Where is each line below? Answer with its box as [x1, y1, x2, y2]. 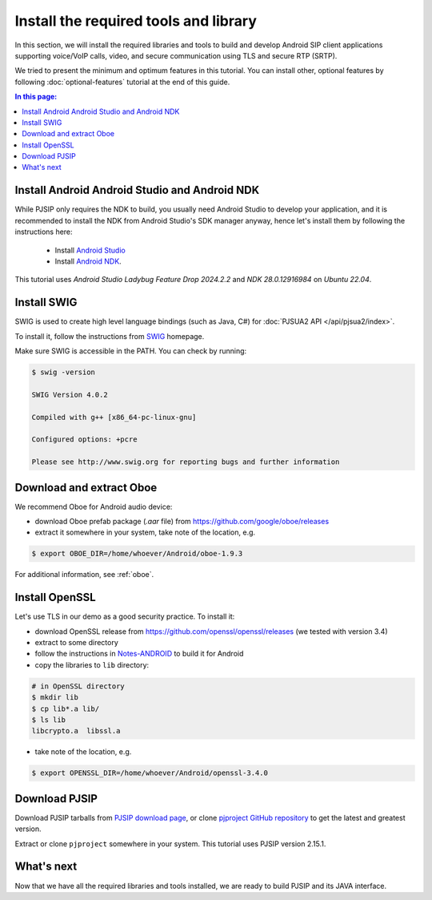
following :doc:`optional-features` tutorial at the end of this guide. [14, 77, 230, 87]
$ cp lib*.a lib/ [31, 704, 100, 713]
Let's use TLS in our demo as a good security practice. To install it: [14, 611, 235, 621]
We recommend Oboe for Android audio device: [14, 502, 173, 511]
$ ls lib [31, 715, 66, 724]
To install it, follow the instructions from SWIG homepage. [14, 331, 205, 341]
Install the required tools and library [14, 12, 258, 30]
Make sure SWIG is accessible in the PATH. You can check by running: [14, 346, 247, 356]
